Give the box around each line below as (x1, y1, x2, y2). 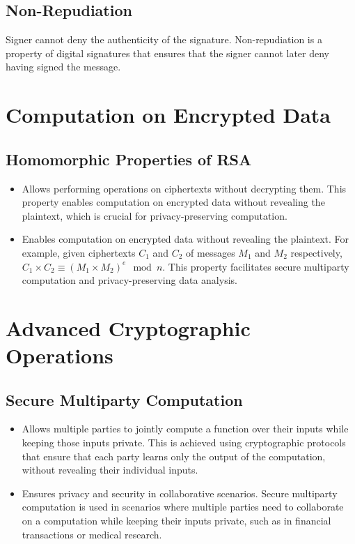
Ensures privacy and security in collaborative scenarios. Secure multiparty (22, 485, 338, 500)
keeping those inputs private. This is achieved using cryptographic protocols (22, 435, 346, 450)
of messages (186, 245, 235, 259)
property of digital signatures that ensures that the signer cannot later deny (6, 45, 329, 60)
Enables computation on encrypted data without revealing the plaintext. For (22, 232, 349, 246)
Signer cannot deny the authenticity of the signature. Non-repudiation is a (6, 32, 322, 47)
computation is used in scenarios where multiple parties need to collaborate (22, 499, 344, 514)
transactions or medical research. (22, 527, 162, 541)
